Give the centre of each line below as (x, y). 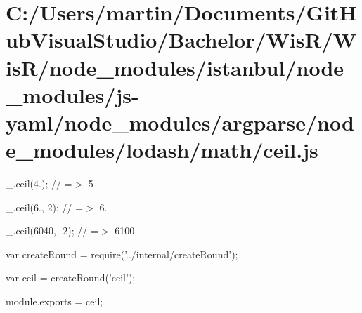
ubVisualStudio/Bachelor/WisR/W (181, 40)
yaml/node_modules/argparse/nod (180, 122)
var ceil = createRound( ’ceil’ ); (71, 278)
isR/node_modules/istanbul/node (175, 67)
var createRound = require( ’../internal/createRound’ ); (122, 254)
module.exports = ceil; (54, 301)
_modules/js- (72, 94)
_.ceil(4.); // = (39, 184)
